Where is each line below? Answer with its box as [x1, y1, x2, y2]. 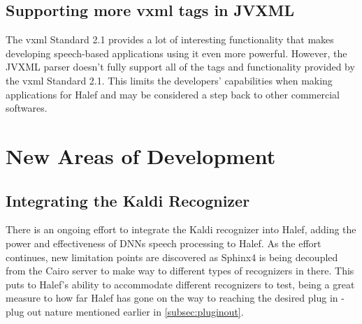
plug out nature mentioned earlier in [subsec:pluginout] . [6, 304, 244, 318]
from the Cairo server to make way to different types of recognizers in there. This [6, 263, 354, 278]
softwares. [6, 101, 48, 115]
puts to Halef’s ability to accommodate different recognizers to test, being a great [6, 277, 355, 291]
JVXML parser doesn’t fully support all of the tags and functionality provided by [6, 59, 355, 74]
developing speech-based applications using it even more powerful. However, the [6, 45, 347, 60]
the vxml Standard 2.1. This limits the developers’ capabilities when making [6, 73, 333, 87]
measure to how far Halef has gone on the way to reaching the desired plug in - [6, 290, 345, 305]
